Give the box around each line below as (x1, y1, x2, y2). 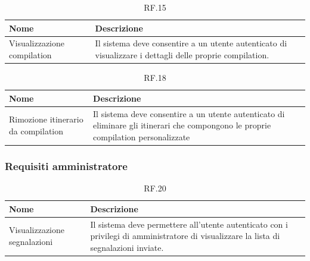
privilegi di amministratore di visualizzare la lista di (90, 229, 280, 242)
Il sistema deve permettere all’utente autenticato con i (90, 218, 288, 230)
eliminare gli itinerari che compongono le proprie (93, 119, 271, 131)
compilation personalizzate (93, 130, 190, 143)
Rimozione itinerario (9, 113, 83, 125)
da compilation (9, 124, 64, 137)
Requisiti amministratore (5, 158, 128, 173)
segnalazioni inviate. (90, 241, 164, 253)
